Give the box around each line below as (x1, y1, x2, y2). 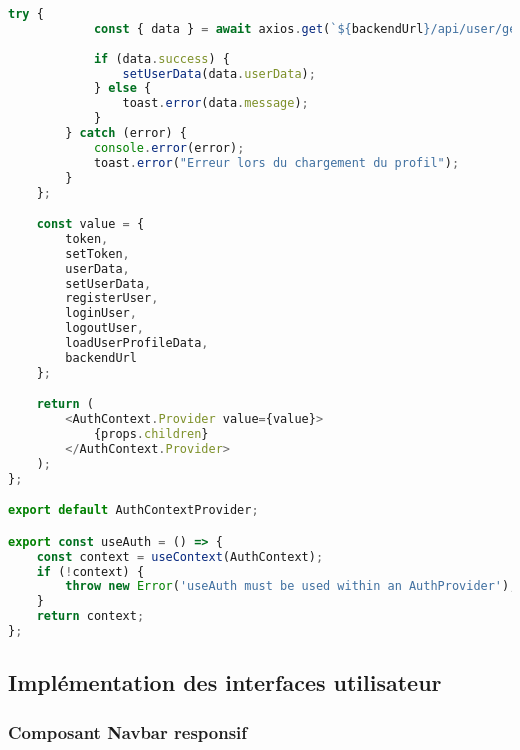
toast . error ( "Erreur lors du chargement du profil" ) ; (93, 155, 460, 170)
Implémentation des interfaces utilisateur (8, 667, 442, 698)
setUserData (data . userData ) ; (122, 66, 316, 81)
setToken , (65, 246, 130, 261)
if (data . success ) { (93, 51, 230, 66)
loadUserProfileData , (65, 336, 209, 351)
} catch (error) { (65, 126, 187, 140)
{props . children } (93, 427, 209, 442)
